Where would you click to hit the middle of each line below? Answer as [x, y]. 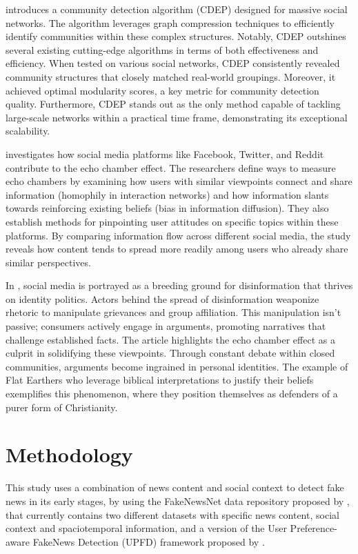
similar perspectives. [48, 262]
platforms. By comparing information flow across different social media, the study [178, 235]
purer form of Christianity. [62, 407]
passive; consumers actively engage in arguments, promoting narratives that [166, 326]
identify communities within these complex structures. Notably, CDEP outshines [176, 36]
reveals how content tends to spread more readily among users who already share [177, 249]
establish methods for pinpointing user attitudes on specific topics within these [172, 221]
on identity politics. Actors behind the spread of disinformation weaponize [162, 298]
